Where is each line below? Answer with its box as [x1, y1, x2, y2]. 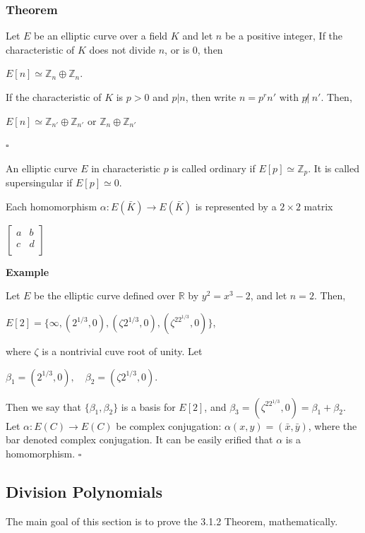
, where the [308, 418, 357, 433]
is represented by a [195, 198, 277, 213]
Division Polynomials [6, 480, 163, 502]
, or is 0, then [164, 42, 223, 56]
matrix [304, 198, 333, 213]
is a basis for [121, 399, 176, 414]
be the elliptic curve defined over [34, 288, 176, 303]
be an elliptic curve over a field [34, 28, 168, 43]
